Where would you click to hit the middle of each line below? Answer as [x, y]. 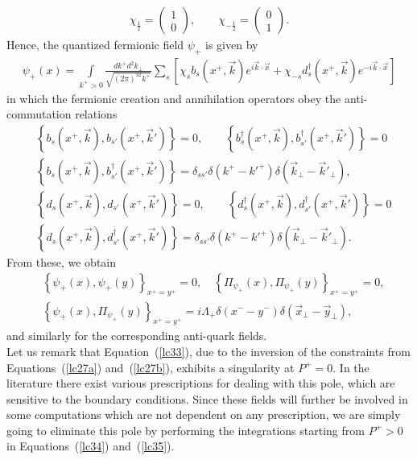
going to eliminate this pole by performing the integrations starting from [186, 430]
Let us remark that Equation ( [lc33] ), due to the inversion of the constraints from [208, 351]
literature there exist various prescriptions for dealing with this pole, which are [201, 383]
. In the [351, 367]
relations [96, 114]
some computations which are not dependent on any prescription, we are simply [204, 414]
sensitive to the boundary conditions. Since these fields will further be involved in [207, 398]
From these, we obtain [62, 262]
